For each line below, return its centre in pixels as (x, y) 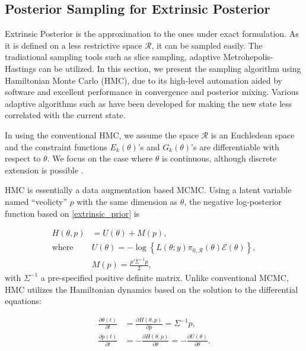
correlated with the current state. (65, 115)
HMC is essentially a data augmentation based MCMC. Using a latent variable (148, 190)
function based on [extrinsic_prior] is (72, 213)
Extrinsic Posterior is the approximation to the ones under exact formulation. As (152, 34)
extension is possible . (44, 170)
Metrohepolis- (248, 57)
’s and (149, 146)
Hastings (20, 68)
